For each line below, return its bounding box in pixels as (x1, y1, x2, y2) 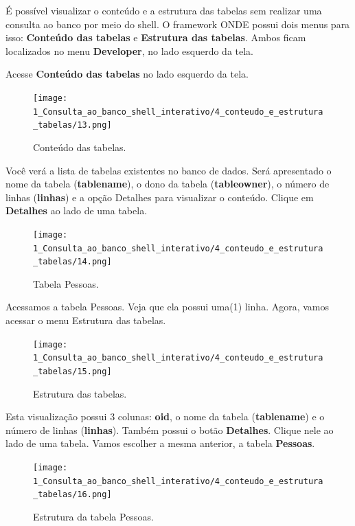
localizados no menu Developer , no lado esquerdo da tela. (5, 43, 253, 58)
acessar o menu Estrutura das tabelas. (5, 313, 166, 328)
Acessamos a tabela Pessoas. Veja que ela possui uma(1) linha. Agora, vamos (5, 299, 330, 314)
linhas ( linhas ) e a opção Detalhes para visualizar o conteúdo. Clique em (5, 190, 314, 204)
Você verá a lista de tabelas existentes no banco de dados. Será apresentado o (5, 163, 332, 177)
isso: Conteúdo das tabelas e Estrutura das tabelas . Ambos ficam (5, 30, 306, 45)
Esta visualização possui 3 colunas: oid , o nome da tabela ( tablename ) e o (5, 409, 325, 424)
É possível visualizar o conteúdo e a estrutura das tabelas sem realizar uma (5, 3, 322, 17)
